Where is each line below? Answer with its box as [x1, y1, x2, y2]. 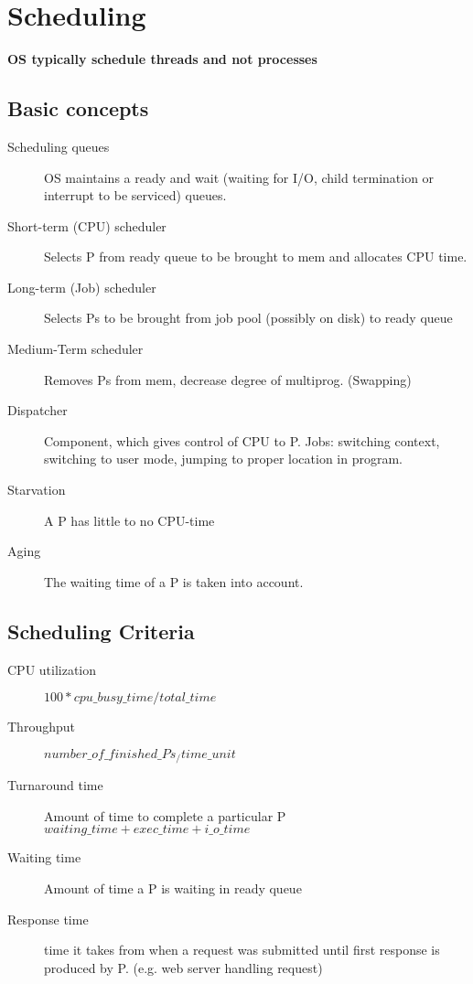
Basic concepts [7, 94, 149, 123]
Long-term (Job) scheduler [7, 277, 156, 296]
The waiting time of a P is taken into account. [44, 572, 304, 591]
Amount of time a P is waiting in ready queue [44, 879, 302, 898]
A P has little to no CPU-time [44, 510, 215, 529]
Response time [7, 909, 89, 928]
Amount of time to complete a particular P [44, 806, 286, 825]
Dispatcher [7, 401, 68, 420]
